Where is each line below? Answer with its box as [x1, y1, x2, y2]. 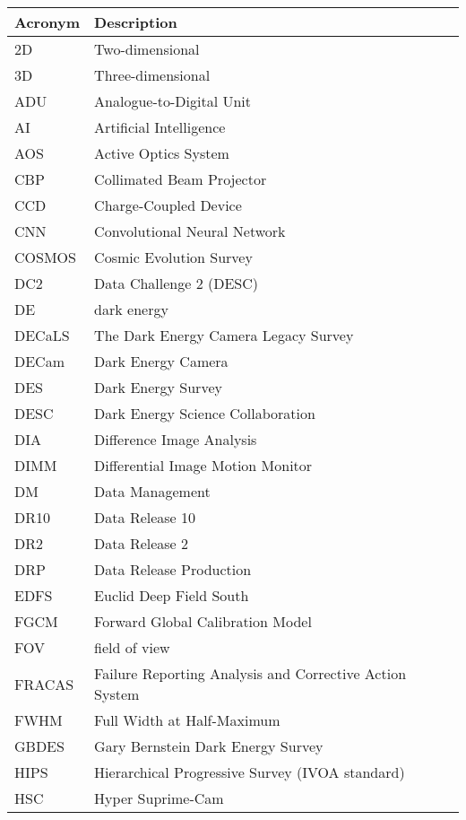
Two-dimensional [94, 39, 200, 59]
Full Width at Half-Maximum [94, 710, 280, 730]
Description [94, 12, 177, 32]
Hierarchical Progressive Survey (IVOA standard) [94, 762, 405, 782]
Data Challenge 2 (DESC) [94, 273, 259, 293]
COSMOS [14, 247, 76, 267]
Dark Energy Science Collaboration [94, 403, 315, 423]
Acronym [14, 12, 81, 32]
